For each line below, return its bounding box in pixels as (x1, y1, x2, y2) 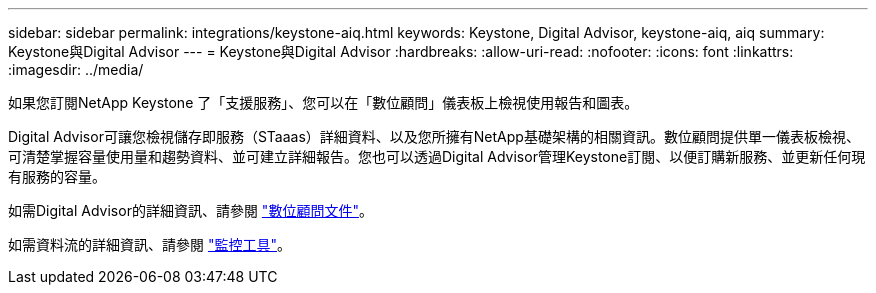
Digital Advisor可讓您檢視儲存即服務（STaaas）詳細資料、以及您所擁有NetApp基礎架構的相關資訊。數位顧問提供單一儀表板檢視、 (8, 128, 860, 145)
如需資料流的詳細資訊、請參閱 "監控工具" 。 (8, 236, 291, 253)
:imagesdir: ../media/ (8, 61, 144, 78)
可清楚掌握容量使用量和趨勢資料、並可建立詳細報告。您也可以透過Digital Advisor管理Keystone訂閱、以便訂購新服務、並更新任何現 (8, 148, 866, 165)
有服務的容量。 (8, 168, 106, 185)
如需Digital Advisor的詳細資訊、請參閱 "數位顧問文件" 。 (8, 202, 373, 219)
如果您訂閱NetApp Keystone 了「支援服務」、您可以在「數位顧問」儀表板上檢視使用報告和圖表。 (8, 94, 639, 111)
